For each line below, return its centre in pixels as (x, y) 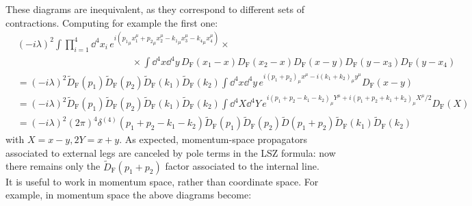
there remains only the (53, 166)
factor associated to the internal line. (242, 166)
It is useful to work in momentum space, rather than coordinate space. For (162, 181)
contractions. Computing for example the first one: (112, 22)
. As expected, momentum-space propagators (213, 139)
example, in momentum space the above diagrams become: (129, 195)
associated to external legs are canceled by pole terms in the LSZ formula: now (171, 152)
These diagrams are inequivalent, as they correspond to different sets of (155, 9)
